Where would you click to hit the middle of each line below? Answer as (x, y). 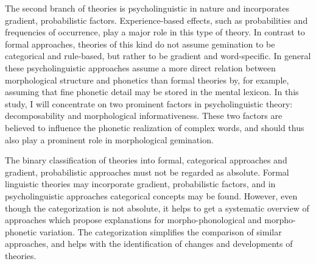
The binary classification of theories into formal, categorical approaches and (146, 160)
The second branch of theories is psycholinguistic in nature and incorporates (147, 8)
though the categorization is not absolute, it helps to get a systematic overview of (157, 208)
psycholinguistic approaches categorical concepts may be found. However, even (151, 195)
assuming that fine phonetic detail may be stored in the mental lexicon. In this (152, 92)
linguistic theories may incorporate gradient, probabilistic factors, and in (140, 184)
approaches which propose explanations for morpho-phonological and (133, 220)
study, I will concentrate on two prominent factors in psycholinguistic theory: (149, 103)
